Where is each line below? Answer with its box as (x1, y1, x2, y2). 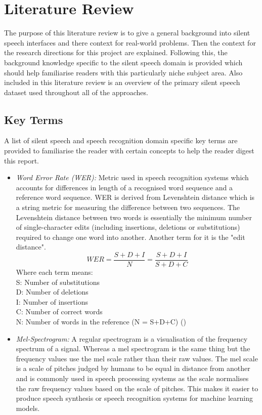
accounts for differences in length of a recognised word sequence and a (16, 182, 233, 192)
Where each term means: (16, 267, 93, 277)
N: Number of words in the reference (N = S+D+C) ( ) (16, 316, 186, 327)
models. (16, 402, 40, 413)
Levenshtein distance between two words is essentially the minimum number (16, 212, 252, 222)
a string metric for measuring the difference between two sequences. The (16, 202, 240, 213)
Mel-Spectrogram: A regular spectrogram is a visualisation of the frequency (16, 333, 248, 344)
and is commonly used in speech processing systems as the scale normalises (16, 373, 249, 384)
